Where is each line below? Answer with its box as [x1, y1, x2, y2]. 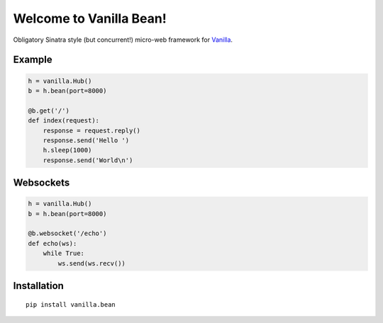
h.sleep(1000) [43, 146, 92, 154]
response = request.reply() [43, 126, 141, 135]
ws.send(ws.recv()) [57, 259, 126, 267]
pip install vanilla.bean [26, 300, 116, 308]
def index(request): [28, 117, 99, 125]
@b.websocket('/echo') [28, 229, 107, 237]
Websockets [13, 177, 70, 189]
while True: [43, 249, 85, 258]
